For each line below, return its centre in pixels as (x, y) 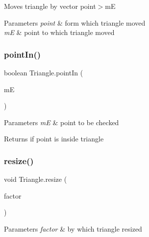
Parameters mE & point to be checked (62, 122)
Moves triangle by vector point (50, 6)
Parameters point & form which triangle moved (75, 22)
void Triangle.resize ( (36, 179)
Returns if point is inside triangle (54, 139)
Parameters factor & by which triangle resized (73, 228)
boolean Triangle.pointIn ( (44, 72)
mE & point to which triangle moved (59, 32)
